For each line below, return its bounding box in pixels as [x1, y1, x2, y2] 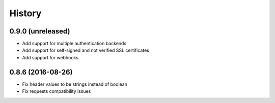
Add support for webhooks [22, 54, 79, 60]
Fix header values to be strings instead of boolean [22, 81, 127, 87]
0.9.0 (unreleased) [9, 27, 70, 36]
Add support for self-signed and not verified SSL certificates [22, 47, 150, 53]
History [9, 8, 42, 19]
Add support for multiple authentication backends [22, 41, 127, 47]
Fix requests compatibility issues [22, 88, 91, 94]
